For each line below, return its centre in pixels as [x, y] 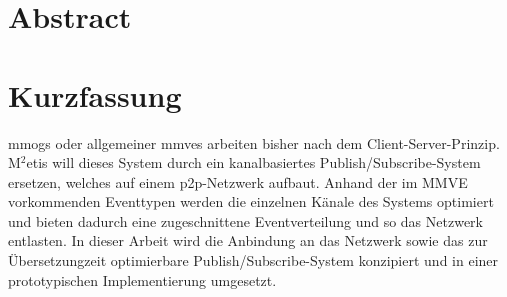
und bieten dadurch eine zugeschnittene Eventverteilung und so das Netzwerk [245, 220]
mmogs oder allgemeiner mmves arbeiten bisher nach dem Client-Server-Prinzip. [254, 142]
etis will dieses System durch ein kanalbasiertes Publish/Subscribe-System [253, 162]
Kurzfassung [95, 94]
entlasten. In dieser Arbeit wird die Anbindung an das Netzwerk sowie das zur [248, 240]
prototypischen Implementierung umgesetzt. [142, 279]
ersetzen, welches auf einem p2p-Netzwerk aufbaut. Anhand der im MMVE [238, 181]
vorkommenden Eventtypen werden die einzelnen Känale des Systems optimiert [251, 201]
